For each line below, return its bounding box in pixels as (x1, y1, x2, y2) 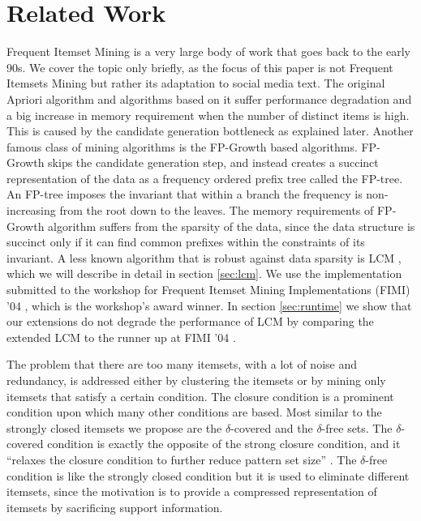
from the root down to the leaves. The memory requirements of (59, 202, 374, 219)
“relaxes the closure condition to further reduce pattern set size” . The (6, 451, 357, 468)
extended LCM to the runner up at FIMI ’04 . (6, 328, 236, 345)
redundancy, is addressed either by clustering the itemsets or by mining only (6, 372, 386, 388)
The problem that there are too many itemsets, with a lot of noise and (6, 356, 357, 373)
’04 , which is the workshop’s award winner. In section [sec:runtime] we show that (6, 297, 412, 314)
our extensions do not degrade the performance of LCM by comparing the (6, 313, 374, 330)
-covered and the (230, 419, 313, 436)
